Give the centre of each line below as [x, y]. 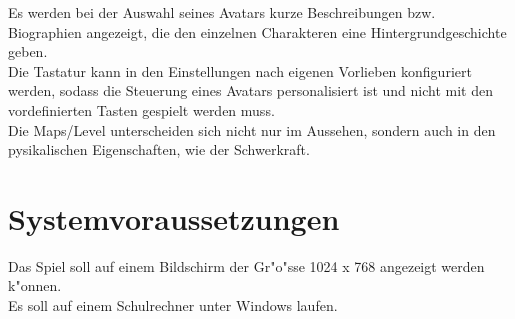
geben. [28, 51]
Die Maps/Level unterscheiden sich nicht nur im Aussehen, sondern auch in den [252, 129]
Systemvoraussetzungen [174, 217]
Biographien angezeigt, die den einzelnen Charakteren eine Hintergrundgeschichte [257, 31]
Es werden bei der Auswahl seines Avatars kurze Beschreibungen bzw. [222, 12]
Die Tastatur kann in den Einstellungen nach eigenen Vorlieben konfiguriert [240, 70]
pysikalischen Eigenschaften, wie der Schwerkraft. [159, 149]
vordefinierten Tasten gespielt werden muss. [141, 109]
